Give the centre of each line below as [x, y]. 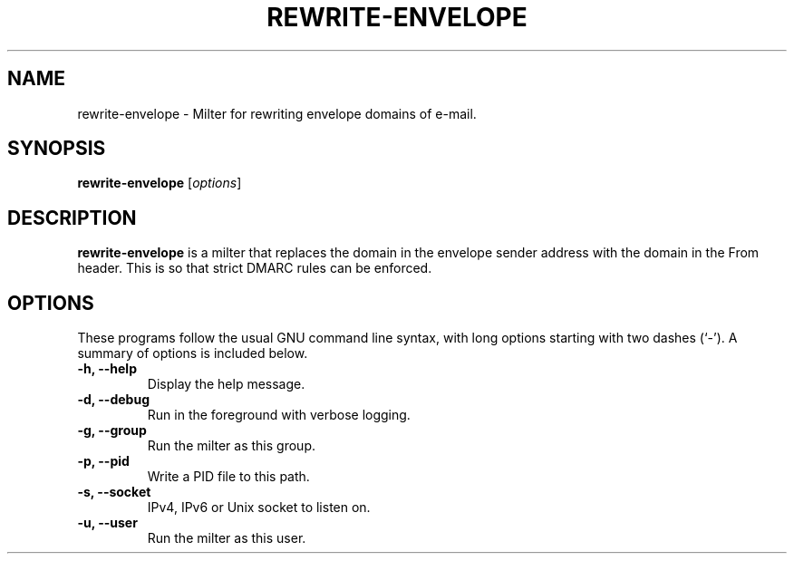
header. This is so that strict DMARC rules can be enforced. [255, 268]
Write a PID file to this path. [228, 477]
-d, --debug [113, 400]
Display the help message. [226, 384]
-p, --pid [103, 461]
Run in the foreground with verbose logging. [279, 415]
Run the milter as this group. [231, 446]
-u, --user [107, 523]
